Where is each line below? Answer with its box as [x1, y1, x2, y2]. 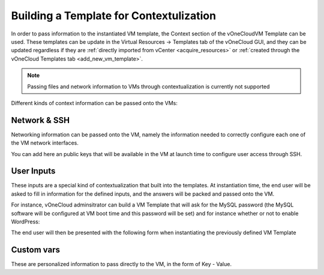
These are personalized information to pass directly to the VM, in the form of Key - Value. [11, 261, 232, 268]
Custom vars [11, 245, 60, 255]
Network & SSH [11, 115, 70, 125]
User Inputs [11, 166, 56, 177]
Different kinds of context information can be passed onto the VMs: [11, 99, 178, 106]
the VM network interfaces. [11, 139, 79, 147]
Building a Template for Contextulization [11, 9, 216, 22]
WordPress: [11, 218, 40, 225]
